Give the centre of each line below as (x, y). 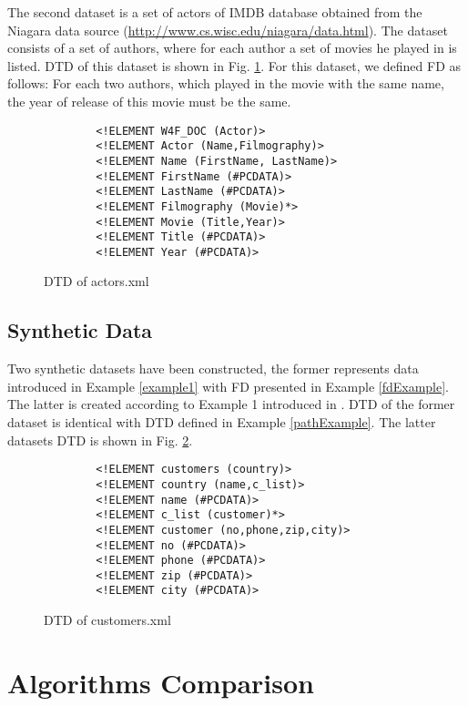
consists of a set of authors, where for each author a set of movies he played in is (232, 48)
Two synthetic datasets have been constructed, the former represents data (213, 368)
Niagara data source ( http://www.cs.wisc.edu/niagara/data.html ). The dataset (228, 30)
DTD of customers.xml (107, 620)
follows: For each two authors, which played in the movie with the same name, (226, 83)
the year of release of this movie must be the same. (149, 101)
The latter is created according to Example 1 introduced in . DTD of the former (231, 404)
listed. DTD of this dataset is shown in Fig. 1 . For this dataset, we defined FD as (234, 65)
